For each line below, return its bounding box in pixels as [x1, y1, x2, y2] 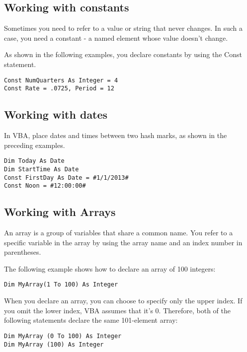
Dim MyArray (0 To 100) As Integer [4, 332, 122, 340]
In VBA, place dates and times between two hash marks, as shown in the [4, 130, 227, 141]
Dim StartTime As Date [4, 165, 79, 173]
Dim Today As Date [4, 157, 65, 165]
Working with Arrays [4, 204, 116, 219]
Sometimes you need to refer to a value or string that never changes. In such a [4, 23, 243, 33]
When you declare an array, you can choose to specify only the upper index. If [4, 295, 243, 306]
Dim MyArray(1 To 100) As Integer [4, 281, 118, 288]
